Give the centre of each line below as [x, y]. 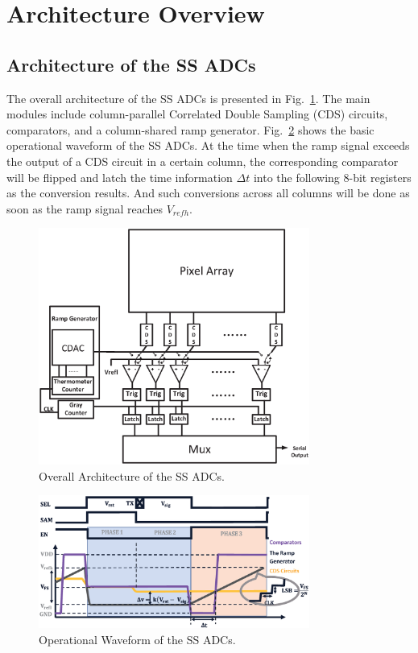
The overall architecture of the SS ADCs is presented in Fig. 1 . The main [188, 98]
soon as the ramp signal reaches [85, 208]
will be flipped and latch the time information [120, 177]
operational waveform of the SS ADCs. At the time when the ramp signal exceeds [208, 145]
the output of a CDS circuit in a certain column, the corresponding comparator [203, 161]
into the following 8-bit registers [332, 177]
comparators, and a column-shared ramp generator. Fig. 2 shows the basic [190, 129]
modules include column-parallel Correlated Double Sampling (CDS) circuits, [197, 114]
